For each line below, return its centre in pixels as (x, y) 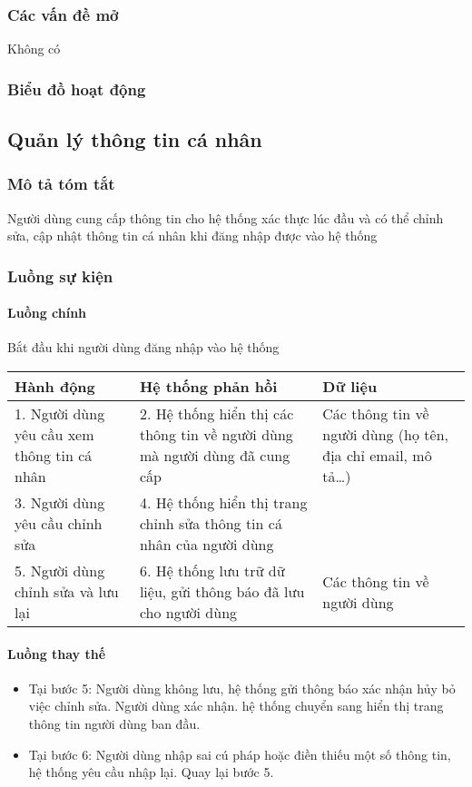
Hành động (55, 387)
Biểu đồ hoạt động (77, 89)
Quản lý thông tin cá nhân (135, 139)
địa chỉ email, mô (377, 456)
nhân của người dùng (206, 545)
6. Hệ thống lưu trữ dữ (212, 571)
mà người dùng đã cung (215, 456)
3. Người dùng (60, 503)
